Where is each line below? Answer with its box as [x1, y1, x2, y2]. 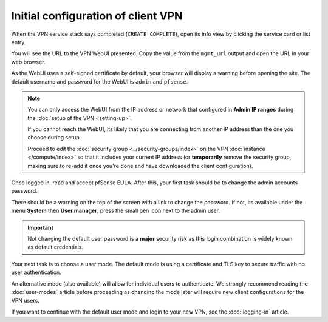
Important [27, 224, 54, 231]
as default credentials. [27, 243, 83, 251]
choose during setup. [27, 134, 81, 141]
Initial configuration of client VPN [11, 9, 183, 22]
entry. [11, 38, 26, 45]
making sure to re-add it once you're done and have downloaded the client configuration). [27, 162, 253, 169]
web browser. [11, 58, 46, 65]
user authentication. [11, 269, 62, 276]
